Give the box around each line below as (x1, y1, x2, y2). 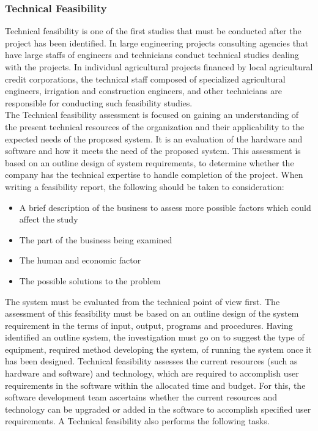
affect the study (19, 213, 78, 226)
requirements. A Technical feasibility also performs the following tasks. (5, 414, 270, 427)
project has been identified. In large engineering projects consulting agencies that (5, 36, 309, 49)
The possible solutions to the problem (19, 274, 161, 287)
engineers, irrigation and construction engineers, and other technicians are (5, 84, 282, 97)
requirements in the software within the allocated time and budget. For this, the (5, 378, 306, 391)
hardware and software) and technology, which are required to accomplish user (5, 367, 299, 380)
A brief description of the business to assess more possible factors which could (19, 201, 311, 213)
